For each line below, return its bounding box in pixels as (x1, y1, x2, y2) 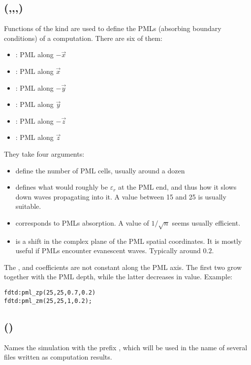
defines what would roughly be (15, 182, 108, 192)
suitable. (15, 201, 41, 211)
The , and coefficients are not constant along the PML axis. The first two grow (4, 262, 242, 272)
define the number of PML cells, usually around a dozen (15, 165, 185, 175)
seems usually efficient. (172, 217, 241, 228)
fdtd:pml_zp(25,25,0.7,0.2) (4, 289, 96, 297)
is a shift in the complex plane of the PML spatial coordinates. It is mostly (15, 235, 242, 246)
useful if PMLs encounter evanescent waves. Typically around (15, 245, 201, 256)
